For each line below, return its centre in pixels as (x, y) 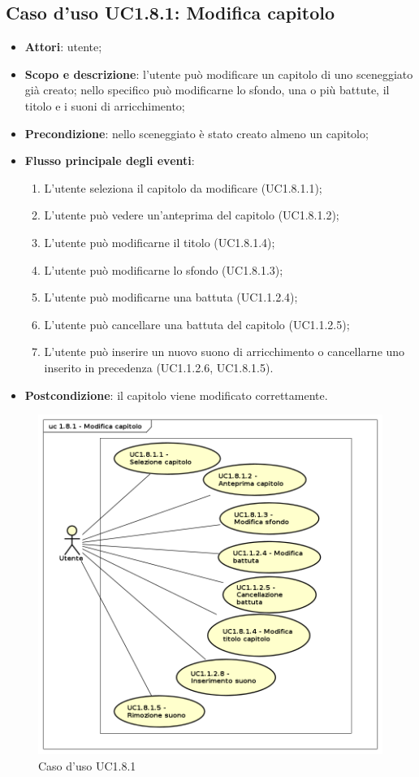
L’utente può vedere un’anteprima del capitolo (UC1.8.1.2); (192, 215)
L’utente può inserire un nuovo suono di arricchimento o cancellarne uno (225, 352)
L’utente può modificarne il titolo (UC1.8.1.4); (160, 242)
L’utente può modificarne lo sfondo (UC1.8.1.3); (164, 269)
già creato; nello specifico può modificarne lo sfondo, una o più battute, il (207, 90)
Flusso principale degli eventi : (110, 161)
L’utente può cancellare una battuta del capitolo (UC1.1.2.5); (197, 324)
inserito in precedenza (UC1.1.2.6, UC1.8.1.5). (159, 367)
